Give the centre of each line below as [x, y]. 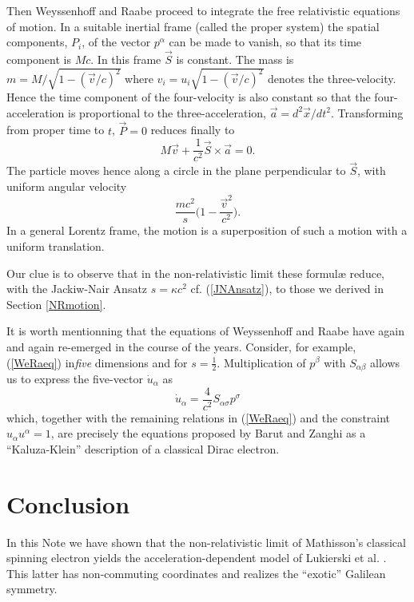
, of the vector [116, 42]
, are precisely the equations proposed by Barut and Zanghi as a [208, 433]
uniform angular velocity [67, 186]
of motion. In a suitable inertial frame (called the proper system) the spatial [193, 26]
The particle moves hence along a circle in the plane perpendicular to [176, 170]
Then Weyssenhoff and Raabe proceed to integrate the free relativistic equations [203, 10]
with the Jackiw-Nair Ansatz [77, 289]
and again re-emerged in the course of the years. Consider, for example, [181, 346]
